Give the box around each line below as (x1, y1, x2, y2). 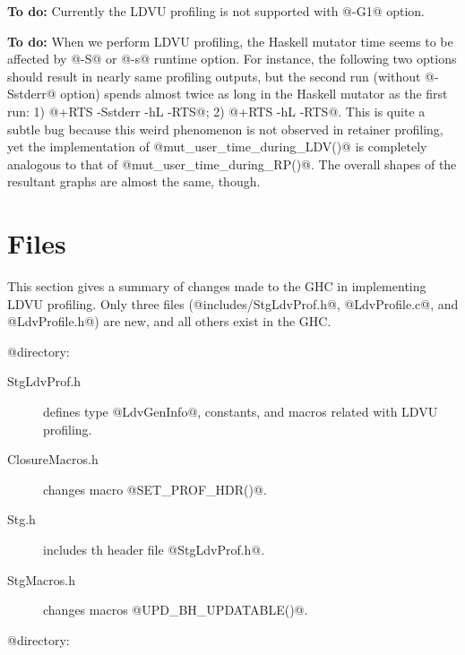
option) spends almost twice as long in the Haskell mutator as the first (60, 84, 448, 103)
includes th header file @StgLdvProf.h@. (43, 540, 265, 558)
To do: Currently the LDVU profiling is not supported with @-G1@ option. (7, 2, 425, 20)
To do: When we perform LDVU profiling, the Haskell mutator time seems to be (7, 31, 453, 50)
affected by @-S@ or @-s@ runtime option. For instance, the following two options (7, 49, 457, 68)
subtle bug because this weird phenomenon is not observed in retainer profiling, (7, 119, 443, 138)
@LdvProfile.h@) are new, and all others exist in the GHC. (7, 312, 332, 331)
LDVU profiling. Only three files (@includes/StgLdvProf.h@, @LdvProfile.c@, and (7, 294, 459, 313)
